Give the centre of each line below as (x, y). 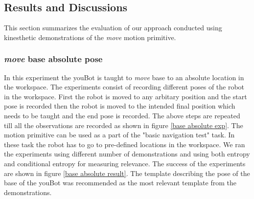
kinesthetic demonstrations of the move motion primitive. (90, 37)
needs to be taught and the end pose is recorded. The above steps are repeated (122, 115)
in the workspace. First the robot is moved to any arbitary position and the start (126, 96)
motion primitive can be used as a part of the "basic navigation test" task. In (119, 135)
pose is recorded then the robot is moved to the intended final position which (120, 106)
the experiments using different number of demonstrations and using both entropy (127, 154)
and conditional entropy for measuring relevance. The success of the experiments (125, 163)
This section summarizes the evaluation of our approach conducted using (113, 28)
